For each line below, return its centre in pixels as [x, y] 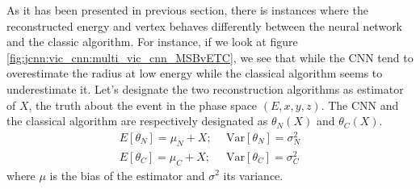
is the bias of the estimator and [127, 175]
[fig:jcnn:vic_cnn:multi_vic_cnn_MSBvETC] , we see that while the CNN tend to [210, 57]
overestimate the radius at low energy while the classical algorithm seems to [195, 73]
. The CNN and [360, 105]
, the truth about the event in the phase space [143, 105]
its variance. [253, 175]
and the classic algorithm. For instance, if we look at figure [152, 42]
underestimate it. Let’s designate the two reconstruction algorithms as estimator [205, 88]
